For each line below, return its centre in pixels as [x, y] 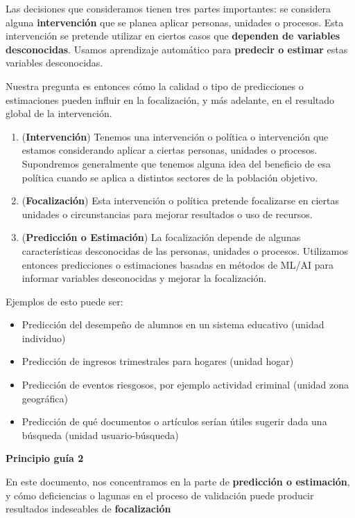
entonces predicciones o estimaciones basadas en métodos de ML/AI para [177, 264]
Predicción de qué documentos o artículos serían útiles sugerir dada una [174, 421]
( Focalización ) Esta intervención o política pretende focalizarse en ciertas [180, 200]
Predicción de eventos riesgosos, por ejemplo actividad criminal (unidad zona [185, 385]
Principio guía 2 [45, 458]
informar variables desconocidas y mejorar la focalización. [144, 278]
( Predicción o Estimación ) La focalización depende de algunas [161, 237]
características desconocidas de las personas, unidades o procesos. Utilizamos [185, 250]
